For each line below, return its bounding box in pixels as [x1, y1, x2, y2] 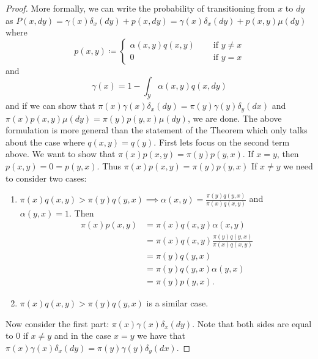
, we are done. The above [187, 111, 282, 124]
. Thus [97, 160, 121, 172]
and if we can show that [6, 99, 95, 112]
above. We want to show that [6, 147, 116, 160]
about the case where [6, 135, 85, 148]
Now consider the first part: [6, 317, 109, 330]
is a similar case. [146, 297, 209, 309]
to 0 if [6, 329, 28, 342]
